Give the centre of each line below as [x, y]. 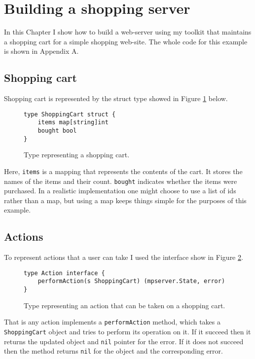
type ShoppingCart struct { [70, 114]
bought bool [57, 131]
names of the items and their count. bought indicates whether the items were [121, 181]
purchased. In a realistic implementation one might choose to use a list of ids [120, 191]
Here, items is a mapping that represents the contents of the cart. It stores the [123, 171]
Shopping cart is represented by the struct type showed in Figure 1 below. [116, 98]
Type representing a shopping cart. [77, 155]
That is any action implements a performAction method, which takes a [112, 322]
